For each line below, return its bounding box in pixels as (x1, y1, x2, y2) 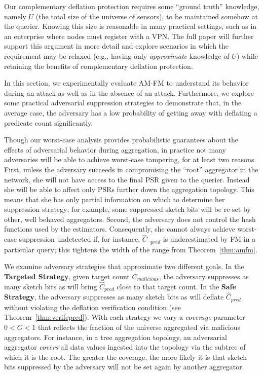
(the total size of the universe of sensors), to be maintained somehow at (35, 11, 258, 21)
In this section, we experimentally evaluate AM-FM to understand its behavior (4, 78, 249, 88)
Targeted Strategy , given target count (4, 271, 130, 281)
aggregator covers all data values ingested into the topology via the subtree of (4, 342, 246, 352)
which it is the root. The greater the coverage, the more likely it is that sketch (4, 351, 247, 362)
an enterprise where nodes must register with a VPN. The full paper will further (4, 30, 254, 41)
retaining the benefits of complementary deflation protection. (4, 60, 193, 71)
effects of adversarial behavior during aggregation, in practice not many (4, 144, 226, 155)
